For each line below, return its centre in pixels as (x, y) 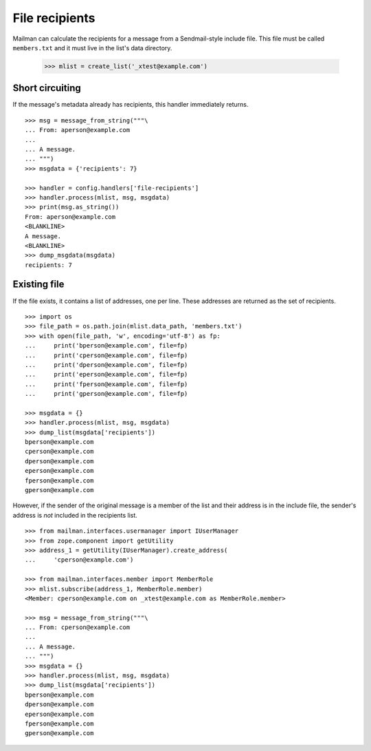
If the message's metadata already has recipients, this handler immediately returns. (131, 105)
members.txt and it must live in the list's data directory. (92, 47)
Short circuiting (47, 88)
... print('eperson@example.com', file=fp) (106, 374)
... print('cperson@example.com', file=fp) (106, 355)
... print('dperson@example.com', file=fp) (106, 364)
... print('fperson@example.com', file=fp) (106, 384)
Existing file (38, 285)
